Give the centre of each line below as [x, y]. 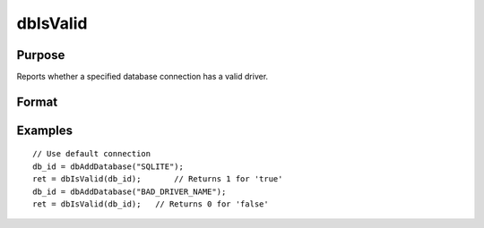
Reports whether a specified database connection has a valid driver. [143, 77]
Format [37, 101]
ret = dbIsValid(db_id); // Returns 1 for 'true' [158, 179]
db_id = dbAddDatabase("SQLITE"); [108, 166]
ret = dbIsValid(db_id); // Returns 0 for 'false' [151, 204]
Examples [45, 130]
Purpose [41, 55]
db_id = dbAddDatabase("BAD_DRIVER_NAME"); [130, 191]
